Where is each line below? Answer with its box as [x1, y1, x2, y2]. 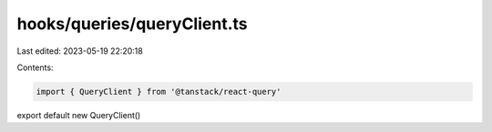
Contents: [16, 62, 54, 73]
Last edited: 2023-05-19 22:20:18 [16, 46, 143, 56]
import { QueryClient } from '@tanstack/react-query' [36, 86, 282, 96]
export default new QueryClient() [16, 109, 141, 120]
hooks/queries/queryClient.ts [16, 14, 248, 34]
